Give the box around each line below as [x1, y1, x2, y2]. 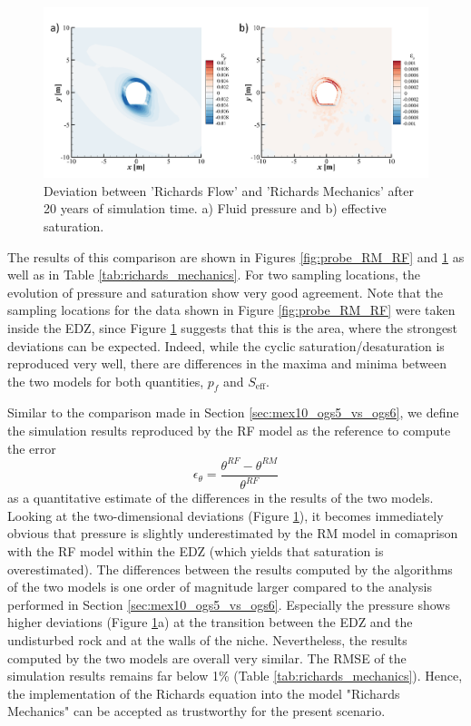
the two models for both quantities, [7, 371, 204, 390]
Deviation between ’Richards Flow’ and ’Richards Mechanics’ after [44, 181, 414, 200]
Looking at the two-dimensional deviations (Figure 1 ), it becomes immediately [7, 505, 444, 525]
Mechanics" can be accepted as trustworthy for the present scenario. [7, 701, 386, 721]
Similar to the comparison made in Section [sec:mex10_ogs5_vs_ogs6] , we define [7, 403, 459, 422]
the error [7, 438, 56, 457]
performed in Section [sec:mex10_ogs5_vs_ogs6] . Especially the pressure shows [7, 594, 450, 613]
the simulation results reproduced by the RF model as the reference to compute [7, 421, 451, 440]
